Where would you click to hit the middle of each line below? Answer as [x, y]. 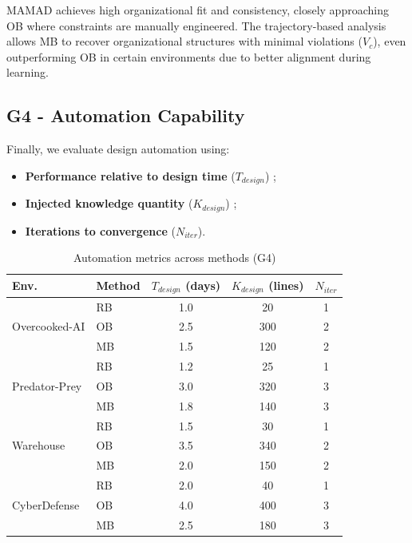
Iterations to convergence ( [100, 230]
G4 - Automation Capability [126, 115]
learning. [28, 72]
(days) [203, 285]
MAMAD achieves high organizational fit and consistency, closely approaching [198, 10]
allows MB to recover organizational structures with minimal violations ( [184, 41]
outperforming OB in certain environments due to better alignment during [189, 56]
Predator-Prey [47, 385]
